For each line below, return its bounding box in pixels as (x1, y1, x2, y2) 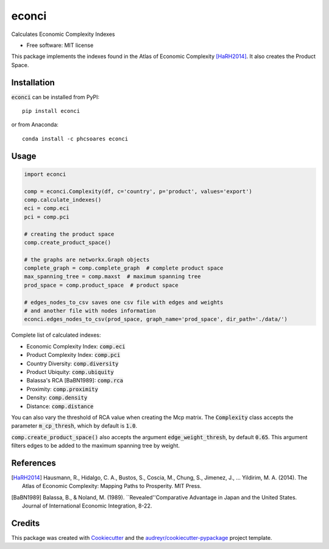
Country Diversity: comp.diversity (26, 360, 119, 367)
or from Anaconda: (11, 121, 59, 128)
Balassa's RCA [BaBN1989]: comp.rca (26, 377, 124, 384)
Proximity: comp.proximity (26, 385, 99, 393)
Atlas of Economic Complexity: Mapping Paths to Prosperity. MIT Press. (22, 483, 202, 490)
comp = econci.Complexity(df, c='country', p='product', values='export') (24, 188, 253, 195)
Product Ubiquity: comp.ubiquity (26, 368, 114, 375)
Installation (11, 77, 55, 88)
